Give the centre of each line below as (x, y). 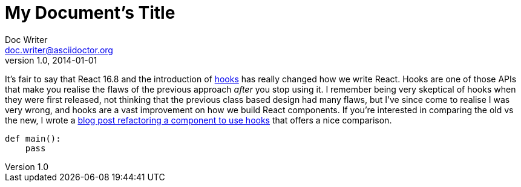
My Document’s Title (90, 13)
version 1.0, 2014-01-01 (51, 60)
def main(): (33, 138)
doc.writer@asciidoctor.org (59, 50)
